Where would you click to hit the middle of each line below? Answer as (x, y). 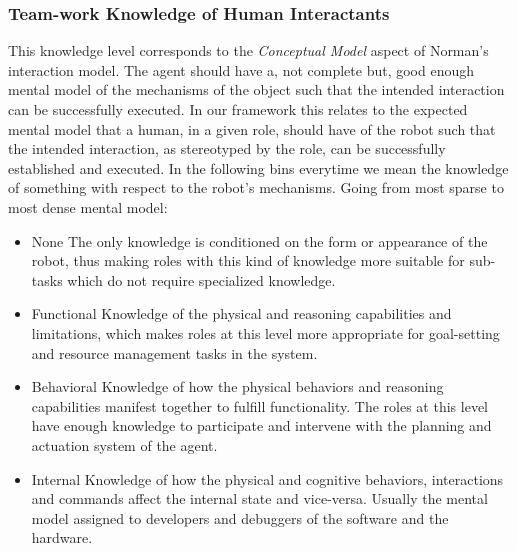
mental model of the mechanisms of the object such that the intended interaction (256, 89)
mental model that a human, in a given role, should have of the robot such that (252, 128)
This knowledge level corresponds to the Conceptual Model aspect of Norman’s (248, 50)
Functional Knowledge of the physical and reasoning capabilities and (241, 313)
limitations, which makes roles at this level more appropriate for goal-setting (265, 332)
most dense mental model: (88, 206)
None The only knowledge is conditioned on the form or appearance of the (259, 240)
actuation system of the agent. (124, 444)
